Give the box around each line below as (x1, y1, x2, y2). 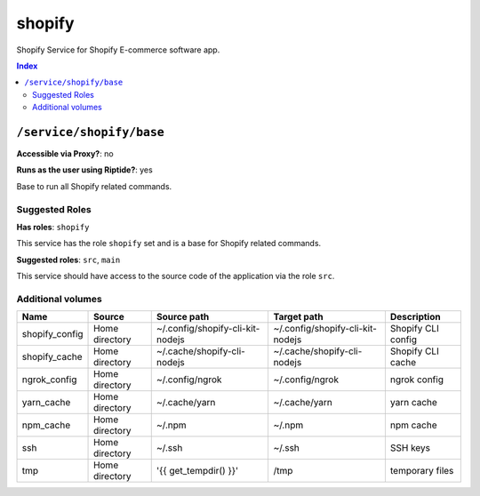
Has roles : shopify (16, 221, 90, 232)
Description (389, 311, 441, 324)
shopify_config (21, 328, 84, 340)
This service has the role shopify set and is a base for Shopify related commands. (16, 238, 322, 249)
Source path (156, 311, 210, 324)
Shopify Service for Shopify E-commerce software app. (16, 44, 220, 55)
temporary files (389, 465, 454, 477)
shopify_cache (21, 351, 84, 364)
